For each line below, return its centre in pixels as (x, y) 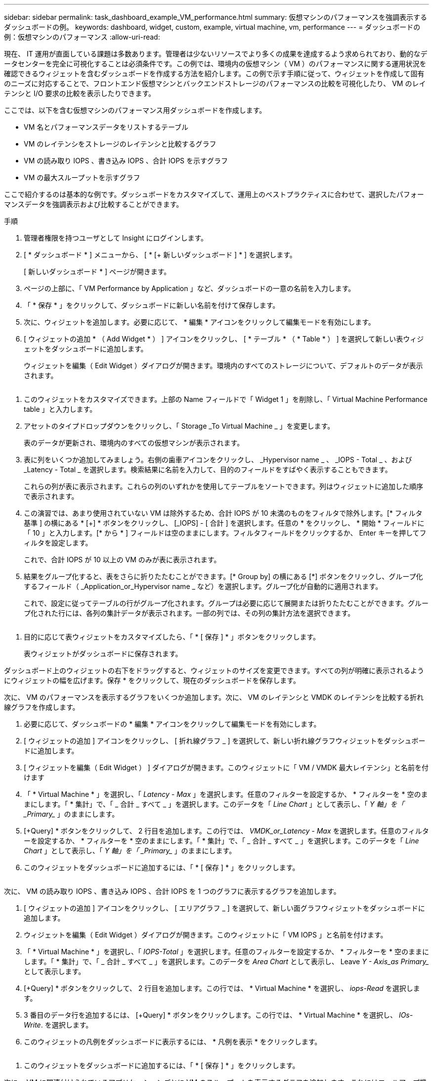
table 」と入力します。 (60, 409)
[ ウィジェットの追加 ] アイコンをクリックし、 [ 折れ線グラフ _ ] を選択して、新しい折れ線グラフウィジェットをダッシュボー (225, 741)
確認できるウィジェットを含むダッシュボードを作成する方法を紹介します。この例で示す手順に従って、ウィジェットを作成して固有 (214, 74)
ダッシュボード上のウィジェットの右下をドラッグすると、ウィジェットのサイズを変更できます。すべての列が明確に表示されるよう (214, 670)
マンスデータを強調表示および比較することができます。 (94, 204)
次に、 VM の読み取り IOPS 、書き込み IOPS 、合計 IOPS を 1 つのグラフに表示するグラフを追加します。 (172, 891)
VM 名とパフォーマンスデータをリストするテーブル (106, 127)
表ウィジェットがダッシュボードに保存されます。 (103, 654)
